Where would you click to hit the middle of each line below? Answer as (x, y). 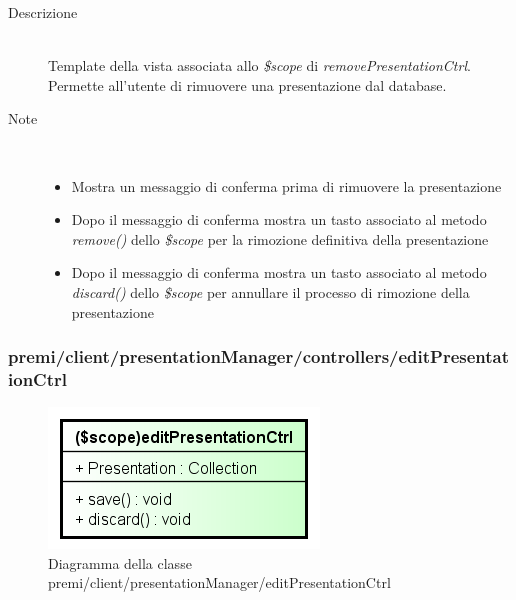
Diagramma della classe (120, 562)
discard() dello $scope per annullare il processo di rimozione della (270, 291)
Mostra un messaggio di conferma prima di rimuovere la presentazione (286, 185)
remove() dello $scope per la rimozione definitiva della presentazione (280, 238)
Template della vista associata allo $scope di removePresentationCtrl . (259, 65)
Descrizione (43, 12)
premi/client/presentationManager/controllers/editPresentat (259, 356)
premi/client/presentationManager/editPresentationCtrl (219, 582)
